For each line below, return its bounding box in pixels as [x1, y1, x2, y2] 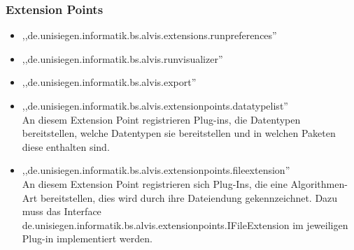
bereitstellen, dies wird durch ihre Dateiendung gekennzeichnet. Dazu [40, 190, 338, 205]
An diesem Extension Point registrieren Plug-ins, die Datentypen [22, 112, 301, 126]
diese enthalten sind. [22, 139, 110, 154]
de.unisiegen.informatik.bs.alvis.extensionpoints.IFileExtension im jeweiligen [22, 217, 348, 232]
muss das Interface [22, 204, 101, 219]
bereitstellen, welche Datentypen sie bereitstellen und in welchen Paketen [22, 126, 336, 140]
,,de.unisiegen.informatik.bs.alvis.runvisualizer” [22, 51, 223, 66]
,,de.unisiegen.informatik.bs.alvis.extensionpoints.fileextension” [22, 163, 290, 177]
